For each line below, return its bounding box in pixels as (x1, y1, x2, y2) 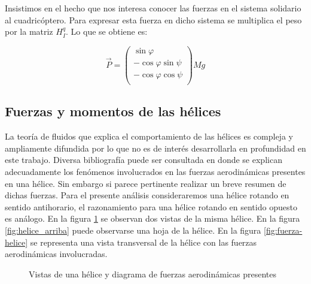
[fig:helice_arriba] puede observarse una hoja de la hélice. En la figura (5, 223, 261, 236)
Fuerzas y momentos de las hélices (5, 102, 221, 120)
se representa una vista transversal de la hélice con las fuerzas (30, 235, 257, 248)
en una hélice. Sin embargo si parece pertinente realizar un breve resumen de (5, 177, 286, 189)
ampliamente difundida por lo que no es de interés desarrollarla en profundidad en (5, 141, 306, 154)
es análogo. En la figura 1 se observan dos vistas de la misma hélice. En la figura (5, 212, 300, 225)
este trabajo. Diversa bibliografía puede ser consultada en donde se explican (5, 153, 282, 166)
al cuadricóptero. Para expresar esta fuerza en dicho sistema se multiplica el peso (5, 13, 302, 26)
